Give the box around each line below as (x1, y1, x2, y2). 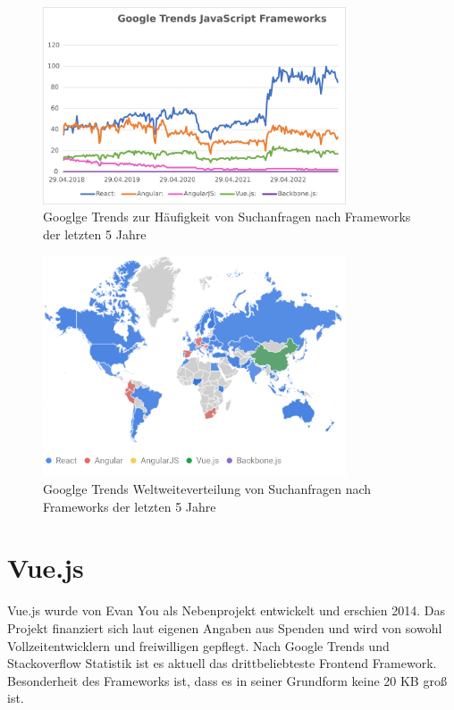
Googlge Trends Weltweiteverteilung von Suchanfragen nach (43, 480, 372, 498)
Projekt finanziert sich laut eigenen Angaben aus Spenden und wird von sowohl (7, 618, 442, 637)
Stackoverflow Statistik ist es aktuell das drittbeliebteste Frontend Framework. (7, 654, 437, 672)
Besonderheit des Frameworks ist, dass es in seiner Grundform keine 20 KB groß (7, 671, 447, 689)
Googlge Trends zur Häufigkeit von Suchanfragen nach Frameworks (43, 207, 411, 226)
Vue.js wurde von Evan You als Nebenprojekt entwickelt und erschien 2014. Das (7, 601, 446, 620)
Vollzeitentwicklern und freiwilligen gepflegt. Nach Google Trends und (7, 636, 390, 655)
